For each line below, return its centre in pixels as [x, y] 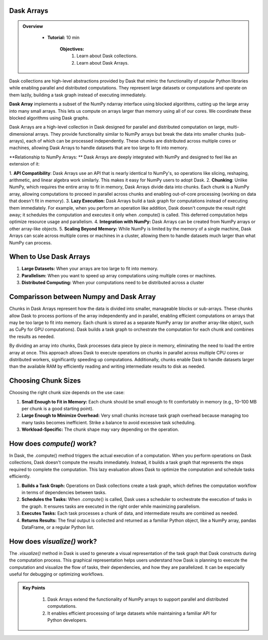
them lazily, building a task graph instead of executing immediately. [78, 95]
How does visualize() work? [53, 541]
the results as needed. [32, 336]
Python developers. [67, 620]
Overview [33, 26]
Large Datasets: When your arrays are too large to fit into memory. [90, 269]
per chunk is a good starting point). [58, 408]
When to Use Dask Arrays [50, 257]
